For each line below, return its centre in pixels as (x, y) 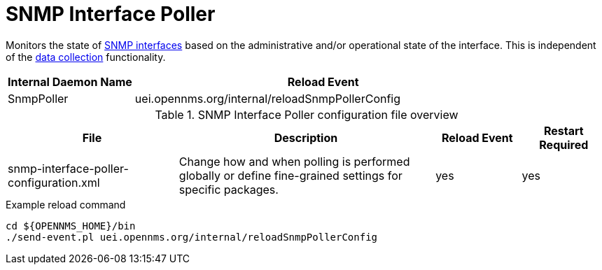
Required (564, 144)
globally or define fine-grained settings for (290, 175)
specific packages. (229, 189)
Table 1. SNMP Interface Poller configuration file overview (307, 114)
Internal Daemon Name (70, 81)
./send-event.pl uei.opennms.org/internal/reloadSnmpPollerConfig (192, 237)
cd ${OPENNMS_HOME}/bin (71, 226)
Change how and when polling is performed (294, 161)
